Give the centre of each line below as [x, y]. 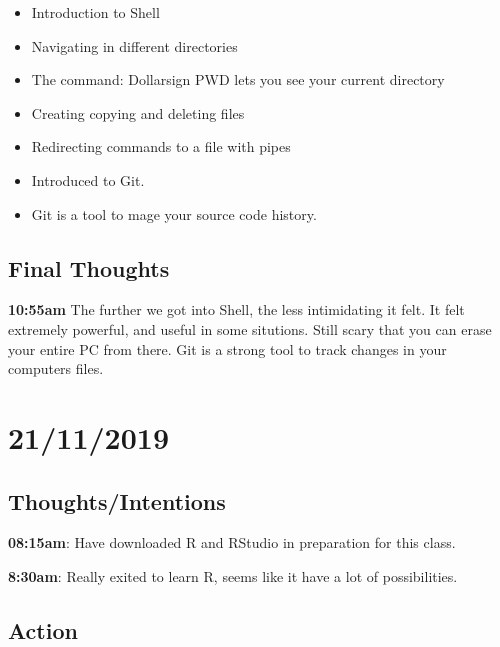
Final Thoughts [89, 267]
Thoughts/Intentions [117, 500]
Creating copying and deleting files [138, 112]
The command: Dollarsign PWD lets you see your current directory [238, 79]
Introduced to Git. [88, 179]
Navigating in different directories [134, 45]
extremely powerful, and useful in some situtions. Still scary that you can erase [250, 328]
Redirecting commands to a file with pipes [161, 146]
